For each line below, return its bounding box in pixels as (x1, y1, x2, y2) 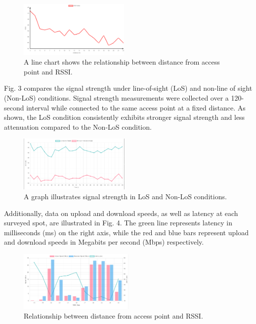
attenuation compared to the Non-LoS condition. (4, 121, 152, 132)
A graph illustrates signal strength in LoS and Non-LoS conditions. (24, 191, 227, 202)
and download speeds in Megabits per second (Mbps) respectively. (4, 237, 204, 247)
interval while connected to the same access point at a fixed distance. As (26, 102, 246, 112)
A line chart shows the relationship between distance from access (24, 57, 220, 67)
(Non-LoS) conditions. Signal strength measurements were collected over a (4, 93, 229, 103)
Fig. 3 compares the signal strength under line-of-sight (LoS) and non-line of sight (4, 83, 253, 93)
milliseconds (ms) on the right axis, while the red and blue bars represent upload (4, 227, 249, 237)
